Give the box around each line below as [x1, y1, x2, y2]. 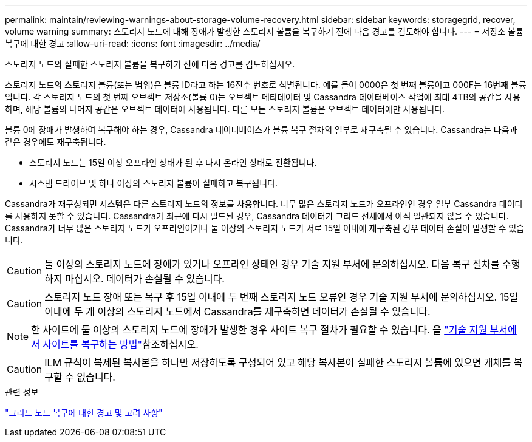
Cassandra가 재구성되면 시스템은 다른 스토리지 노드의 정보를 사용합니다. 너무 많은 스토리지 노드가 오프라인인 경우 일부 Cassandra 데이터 [5, 199, 523, 209]
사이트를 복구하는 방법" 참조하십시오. [43, 338, 199, 350]
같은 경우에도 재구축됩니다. [5, 137, 106, 147]
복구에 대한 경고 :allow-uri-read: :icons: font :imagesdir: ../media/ [5, 38, 261, 49]
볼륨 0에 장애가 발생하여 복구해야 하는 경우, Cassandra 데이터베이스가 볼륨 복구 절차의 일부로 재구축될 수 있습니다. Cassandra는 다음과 [5, 124, 517, 135]
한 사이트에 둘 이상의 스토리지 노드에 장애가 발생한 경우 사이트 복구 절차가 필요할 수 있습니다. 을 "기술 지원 [31, 324, 488, 336]
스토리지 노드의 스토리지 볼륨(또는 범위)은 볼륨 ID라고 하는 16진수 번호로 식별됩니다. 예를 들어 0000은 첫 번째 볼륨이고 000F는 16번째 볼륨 [5, 80, 527, 90]
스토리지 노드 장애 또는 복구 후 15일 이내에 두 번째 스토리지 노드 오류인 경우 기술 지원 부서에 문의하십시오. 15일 [44, 291, 519, 303]
